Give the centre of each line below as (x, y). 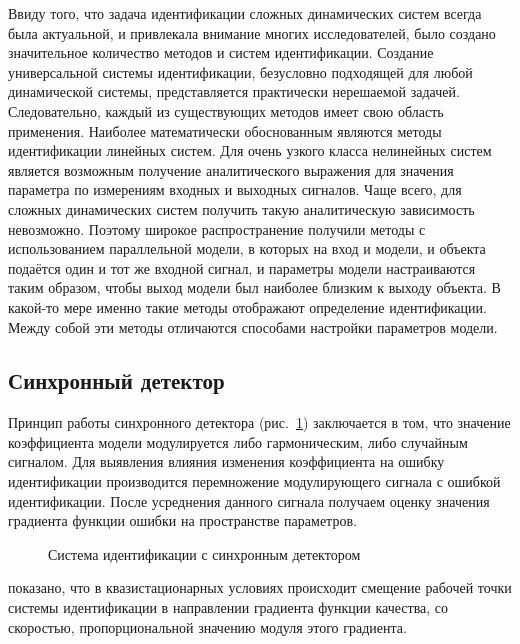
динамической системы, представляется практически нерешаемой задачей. (234, 91)
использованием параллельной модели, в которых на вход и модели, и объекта (247, 248)
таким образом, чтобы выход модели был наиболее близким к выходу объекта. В (254, 287)
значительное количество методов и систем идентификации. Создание (221, 52)
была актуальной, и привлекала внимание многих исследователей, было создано (252, 32)
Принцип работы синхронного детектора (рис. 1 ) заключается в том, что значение (259, 422)
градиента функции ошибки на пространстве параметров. (182, 520)
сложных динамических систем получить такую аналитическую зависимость (241, 208)
